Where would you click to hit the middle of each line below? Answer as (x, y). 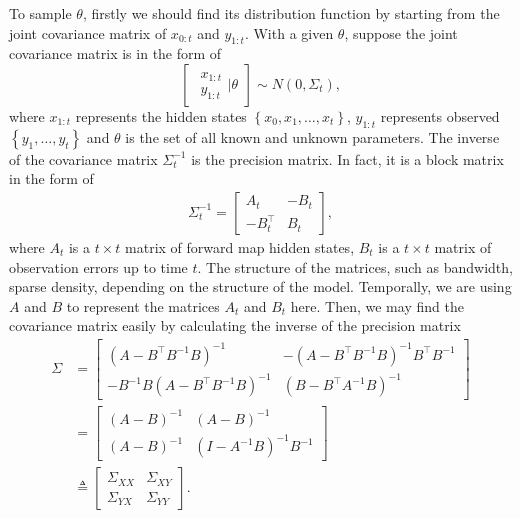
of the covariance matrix (83, 158)
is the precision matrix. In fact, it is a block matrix (347, 158)
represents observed (440, 115)
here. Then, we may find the (377, 305)
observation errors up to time (98, 266)
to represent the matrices (143, 305)
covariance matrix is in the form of (115, 53)
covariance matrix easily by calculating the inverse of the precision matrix (235, 325)
